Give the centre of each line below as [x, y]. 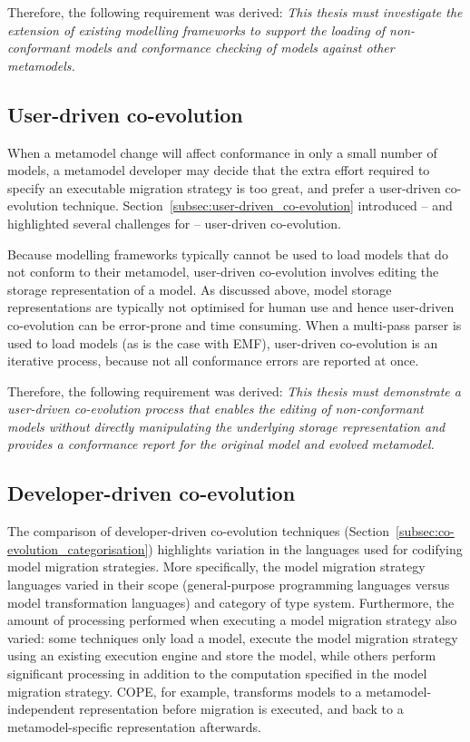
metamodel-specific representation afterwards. [134, 726]
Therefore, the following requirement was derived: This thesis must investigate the [235, 12]
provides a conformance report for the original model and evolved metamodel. [221, 444]
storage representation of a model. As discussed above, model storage [200, 289]
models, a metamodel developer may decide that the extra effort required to [219, 170]
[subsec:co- [425, 531]
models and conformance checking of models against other [235, 48]
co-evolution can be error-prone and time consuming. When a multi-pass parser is [235, 324]
